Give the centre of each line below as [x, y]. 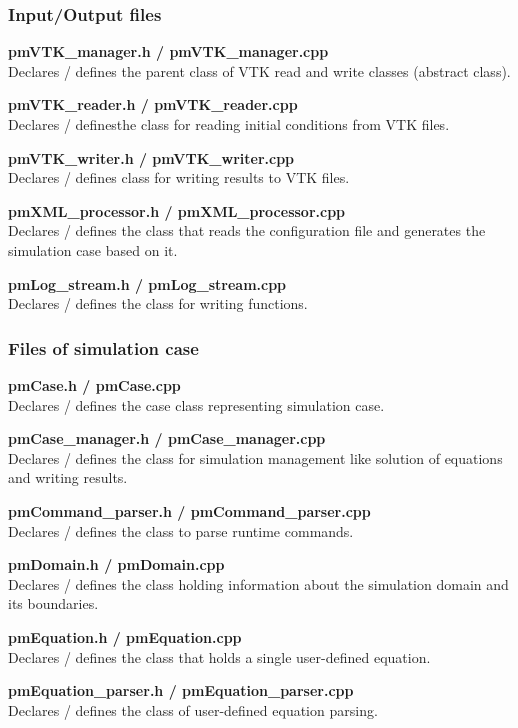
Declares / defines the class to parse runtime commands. [181, 530]
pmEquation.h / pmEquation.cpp [125, 636]
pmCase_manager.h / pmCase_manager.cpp [167, 438]
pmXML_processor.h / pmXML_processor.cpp [177, 210]
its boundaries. [53, 603]
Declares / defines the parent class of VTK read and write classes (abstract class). [259, 70]
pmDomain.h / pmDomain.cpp [116, 564]
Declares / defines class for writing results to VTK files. [179, 177]
